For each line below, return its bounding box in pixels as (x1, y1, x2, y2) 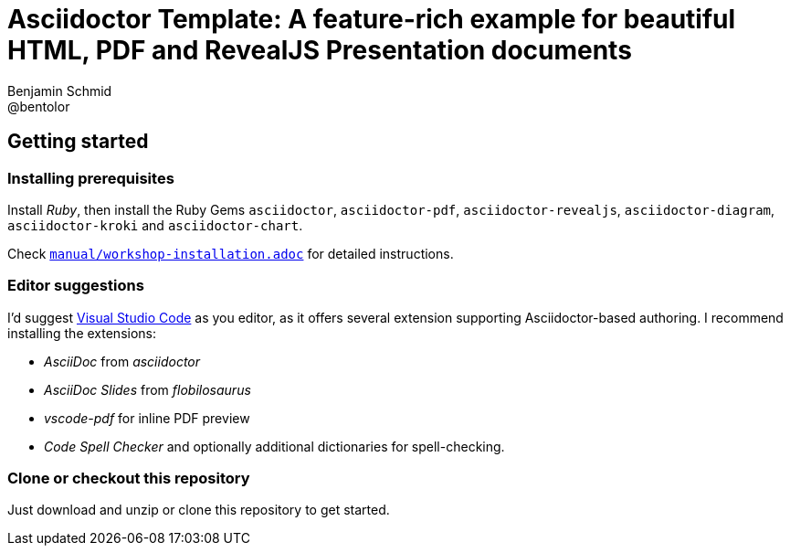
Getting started (7, 130, 149, 154)
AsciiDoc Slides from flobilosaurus (44, 381, 251, 398)
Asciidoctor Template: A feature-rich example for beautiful (7, 4, 736, 35)
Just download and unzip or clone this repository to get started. (7, 502, 390, 518)
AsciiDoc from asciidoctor (44, 353, 201, 369)
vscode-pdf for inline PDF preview (44, 409, 250, 426)
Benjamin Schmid (7, 82, 112, 99)
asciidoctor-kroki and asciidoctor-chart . (7, 217, 303, 233)
